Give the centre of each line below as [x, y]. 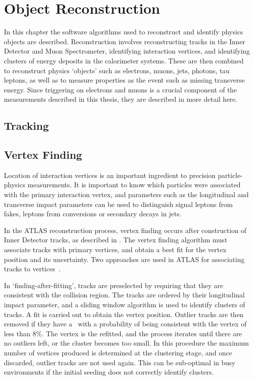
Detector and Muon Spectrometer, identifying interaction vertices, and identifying [127, 51]
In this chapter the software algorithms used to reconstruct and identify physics [124, 32]
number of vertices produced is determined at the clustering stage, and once [118, 352]
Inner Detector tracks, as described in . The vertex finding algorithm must [116, 240]
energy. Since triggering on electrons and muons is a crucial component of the [120, 89]
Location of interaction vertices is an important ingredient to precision [110, 175]
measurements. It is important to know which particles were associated [134, 185]
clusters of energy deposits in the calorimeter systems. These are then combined [124, 60]
